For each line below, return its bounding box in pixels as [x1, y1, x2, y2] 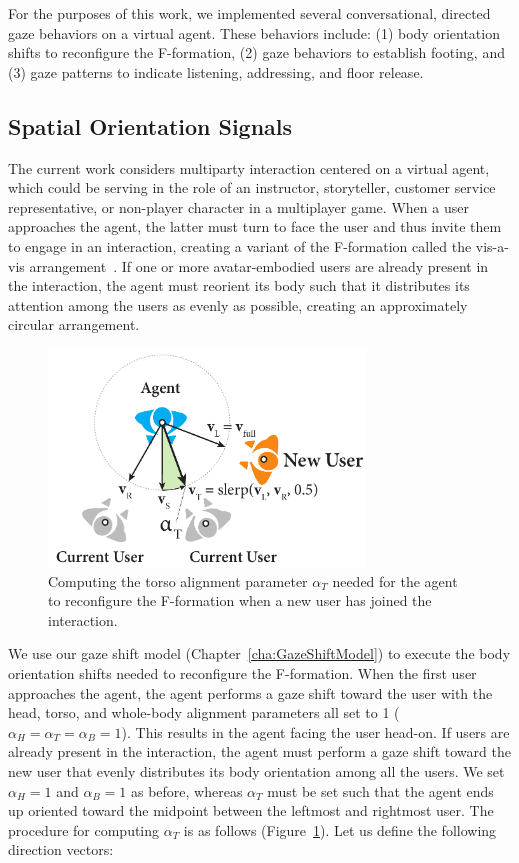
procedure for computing [8, 819, 160, 840]
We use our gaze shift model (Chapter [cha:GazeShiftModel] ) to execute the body [8, 643, 511, 664]
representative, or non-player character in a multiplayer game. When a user [8, 196, 469, 217]
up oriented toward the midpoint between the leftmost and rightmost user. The [8, 800, 494, 821]
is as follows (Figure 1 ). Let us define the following [183, 819, 497, 840]
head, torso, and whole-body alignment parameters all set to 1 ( [8, 702, 400, 723]
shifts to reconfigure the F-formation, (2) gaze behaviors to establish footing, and [8, 42, 505, 63]
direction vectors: [8, 839, 114, 860]
